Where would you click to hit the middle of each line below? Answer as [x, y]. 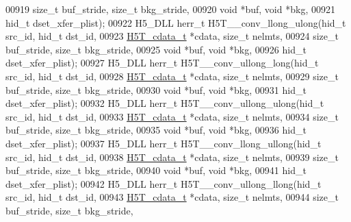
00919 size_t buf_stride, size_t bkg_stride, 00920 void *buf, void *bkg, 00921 [170, 9]
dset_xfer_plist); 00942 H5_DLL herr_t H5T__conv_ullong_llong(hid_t [164, 183]
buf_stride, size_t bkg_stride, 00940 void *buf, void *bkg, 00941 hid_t [156, 170]
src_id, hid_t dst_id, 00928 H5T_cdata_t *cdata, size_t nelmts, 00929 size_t [172, 76]
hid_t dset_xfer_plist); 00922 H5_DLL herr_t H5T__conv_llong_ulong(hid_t [176, 22]
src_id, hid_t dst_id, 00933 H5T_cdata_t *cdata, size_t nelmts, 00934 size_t [172, 116]
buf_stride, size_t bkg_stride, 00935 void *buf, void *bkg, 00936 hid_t [156, 130]
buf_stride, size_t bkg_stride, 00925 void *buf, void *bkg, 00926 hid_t [156, 49]
